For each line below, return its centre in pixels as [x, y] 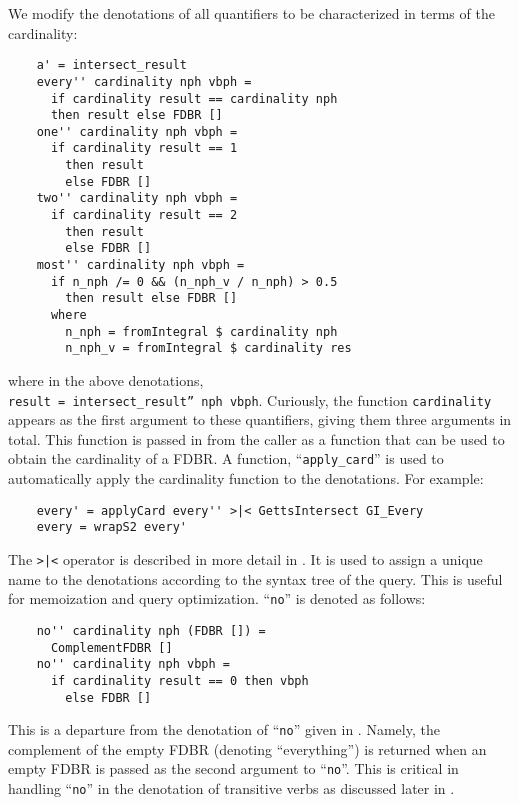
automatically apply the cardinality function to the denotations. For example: [246, 478]
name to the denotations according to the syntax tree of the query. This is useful [255, 578]
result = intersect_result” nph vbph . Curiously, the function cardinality [250, 399]
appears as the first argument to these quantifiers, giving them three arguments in [260, 419]
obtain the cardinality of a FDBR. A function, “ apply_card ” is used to [226, 458]
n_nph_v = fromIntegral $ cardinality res [208, 348]
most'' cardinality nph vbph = [140, 265]
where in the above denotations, [106, 380]
